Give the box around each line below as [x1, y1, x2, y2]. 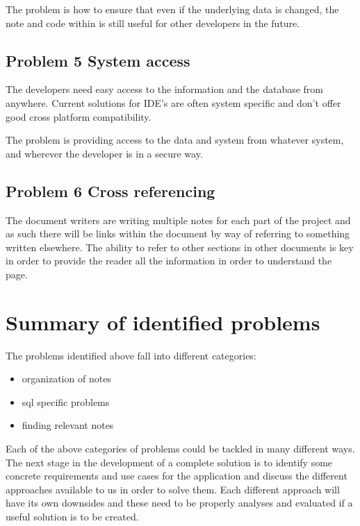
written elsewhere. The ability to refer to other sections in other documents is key [6, 239, 354, 254]
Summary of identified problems [6, 307, 320, 336]
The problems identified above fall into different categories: [6, 348, 256, 362]
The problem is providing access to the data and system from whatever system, [6, 133, 344, 147]
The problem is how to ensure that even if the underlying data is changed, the [6, 2, 339, 16]
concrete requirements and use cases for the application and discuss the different [6, 468, 347, 483]
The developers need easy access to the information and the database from [6, 82, 324, 96]
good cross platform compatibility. [6, 109, 152, 124]
